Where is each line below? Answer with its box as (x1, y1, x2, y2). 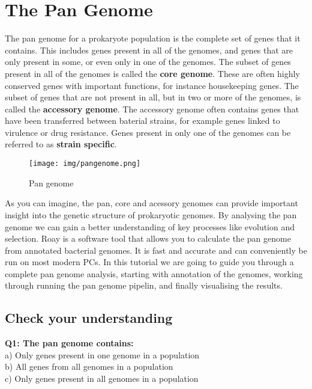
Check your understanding (5, 308, 173, 327)
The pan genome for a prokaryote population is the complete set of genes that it (5, 32, 301, 44)
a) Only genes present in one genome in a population (5, 348, 200, 361)
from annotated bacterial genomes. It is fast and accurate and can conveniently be (5, 244, 307, 256)
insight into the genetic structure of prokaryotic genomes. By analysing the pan (5, 208, 297, 221)
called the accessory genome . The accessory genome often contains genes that (5, 102, 299, 115)
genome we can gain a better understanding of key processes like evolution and (5, 220, 295, 233)
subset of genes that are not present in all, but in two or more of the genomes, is (5, 91, 301, 103)
